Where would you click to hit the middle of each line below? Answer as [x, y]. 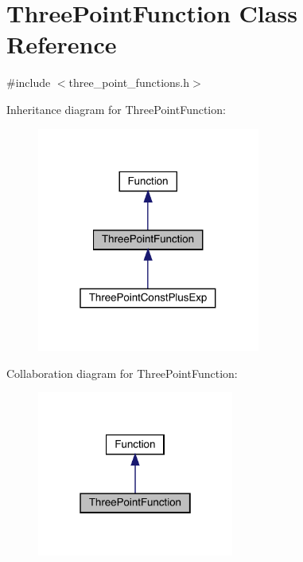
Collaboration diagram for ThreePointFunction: [122, 373]
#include [29, 83]
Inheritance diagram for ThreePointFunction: [116, 109]
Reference [62, 44]
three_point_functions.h [129, 83]
